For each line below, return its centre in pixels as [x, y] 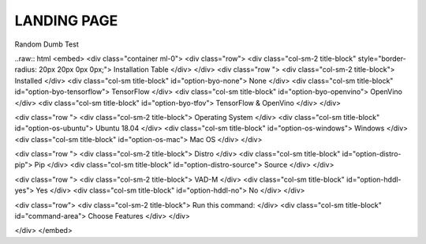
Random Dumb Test [47, 44]
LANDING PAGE [66, 21]
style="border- [382, 58]
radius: [26, 69]
